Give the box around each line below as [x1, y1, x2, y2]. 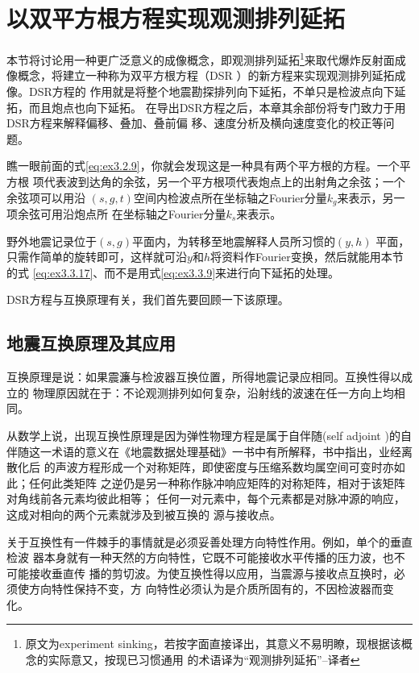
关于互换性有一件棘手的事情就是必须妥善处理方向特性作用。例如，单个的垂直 [6, 533, 413, 550]
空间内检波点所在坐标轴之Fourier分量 [133, 189, 327, 206]
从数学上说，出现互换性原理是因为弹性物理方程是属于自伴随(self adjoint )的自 [6, 426, 412, 443]
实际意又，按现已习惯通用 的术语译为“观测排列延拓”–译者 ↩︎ [48, 651, 360, 668]
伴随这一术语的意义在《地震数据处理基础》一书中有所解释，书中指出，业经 [6, 442, 401, 459]
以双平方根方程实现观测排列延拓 [6, 2, 346, 35]
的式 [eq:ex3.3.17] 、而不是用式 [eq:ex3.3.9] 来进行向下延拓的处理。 [6, 264, 340, 280]
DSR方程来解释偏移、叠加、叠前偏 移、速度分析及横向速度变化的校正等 [6, 114, 384, 131]
